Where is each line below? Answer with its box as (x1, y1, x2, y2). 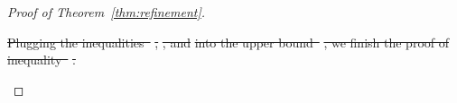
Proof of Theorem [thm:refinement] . (7, 3, 206, 21)
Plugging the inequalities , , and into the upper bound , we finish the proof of (7, 32, 450, 51)
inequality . (7, 50, 76, 69)
